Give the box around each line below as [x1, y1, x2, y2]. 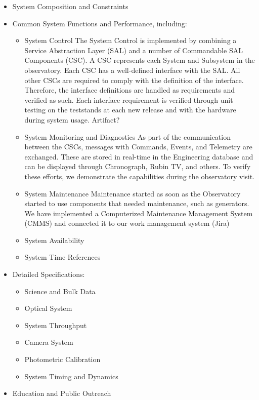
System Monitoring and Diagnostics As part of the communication [24, 131, 231, 142]
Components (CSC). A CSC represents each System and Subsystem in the [24, 55, 255, 65]
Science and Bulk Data [24, 286, 96, 296]
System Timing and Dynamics [24, 371, 118, 381]
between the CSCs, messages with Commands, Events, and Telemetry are [24, 141, 252, 152]
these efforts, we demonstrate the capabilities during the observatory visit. [24, 171, 255, 181]
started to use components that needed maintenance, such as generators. [24, 198, 249, 209]
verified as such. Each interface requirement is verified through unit [24, 94, 233, 105]
